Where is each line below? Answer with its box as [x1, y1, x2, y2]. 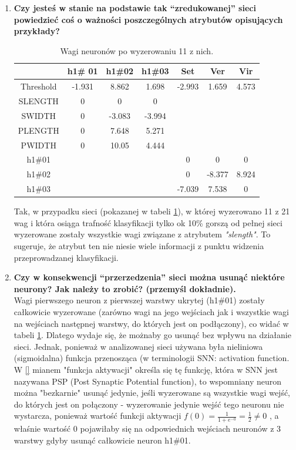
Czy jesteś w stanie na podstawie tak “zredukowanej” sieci [14, 2, 256, 14]
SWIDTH [21, 109, 56, 121]
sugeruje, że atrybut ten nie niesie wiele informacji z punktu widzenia [14, 240, 264, 252]
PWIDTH [21, 138, 56, 151]
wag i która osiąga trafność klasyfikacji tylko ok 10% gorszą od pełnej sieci [14, 216, 282, 229]
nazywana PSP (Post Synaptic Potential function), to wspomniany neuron [14, 375, 282, 387]
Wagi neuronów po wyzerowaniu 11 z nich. [60, 44, 214, 57]
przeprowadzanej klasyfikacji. [14, 251, 119, 263]
